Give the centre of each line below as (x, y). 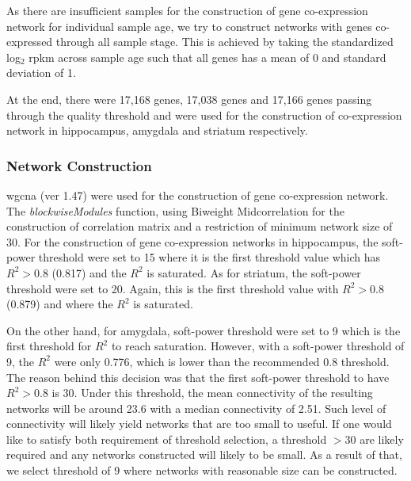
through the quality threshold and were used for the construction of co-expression (204, 115)
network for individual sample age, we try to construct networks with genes (189, 26)
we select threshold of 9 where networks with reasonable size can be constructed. (202, 470)
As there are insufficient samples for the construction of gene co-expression (187, 10)
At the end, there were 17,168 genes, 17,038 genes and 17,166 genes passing (189, 99)
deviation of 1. (41, 73)
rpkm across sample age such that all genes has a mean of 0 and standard (207, 57)
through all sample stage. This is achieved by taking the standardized (225, 42)
